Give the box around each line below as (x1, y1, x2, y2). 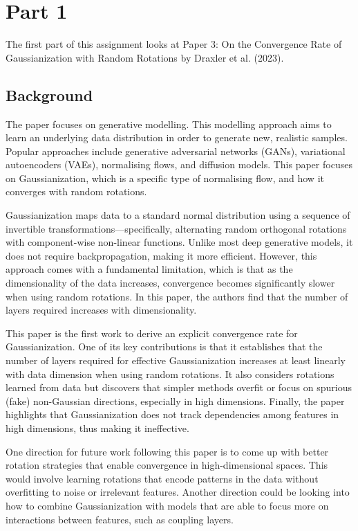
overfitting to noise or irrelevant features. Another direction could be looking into (6, 485, 350, 499)
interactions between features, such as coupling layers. (6, 512, 234, 526)
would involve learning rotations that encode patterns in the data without (6, 471, 319, 485)
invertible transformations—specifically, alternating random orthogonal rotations (6, 221, 347, 235)
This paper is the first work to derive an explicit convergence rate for (6, 325, 298, 340)
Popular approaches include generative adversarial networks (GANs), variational (6, 143, 346, 158)
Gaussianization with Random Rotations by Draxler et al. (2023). (6, 50, 284, 64)
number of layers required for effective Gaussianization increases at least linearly (6, 353, 346, 368)
